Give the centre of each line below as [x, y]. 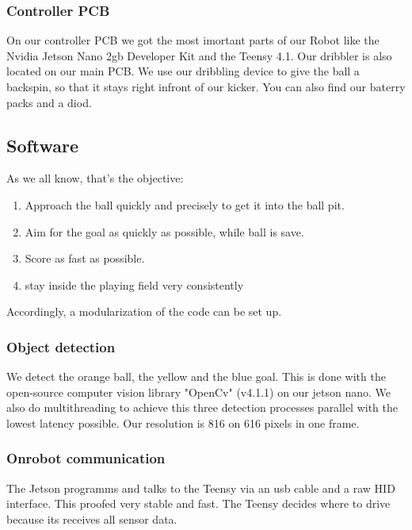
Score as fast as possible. [85, 258]
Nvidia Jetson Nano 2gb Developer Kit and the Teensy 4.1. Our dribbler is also [199, 55]
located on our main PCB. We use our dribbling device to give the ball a [183, 71]
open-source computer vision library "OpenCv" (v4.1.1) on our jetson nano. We [198, 392]
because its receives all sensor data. [92, 518]
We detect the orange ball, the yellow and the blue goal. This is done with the [196, 376]
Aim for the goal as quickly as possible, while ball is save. [164, 231]
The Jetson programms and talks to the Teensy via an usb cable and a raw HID [201, 488]
